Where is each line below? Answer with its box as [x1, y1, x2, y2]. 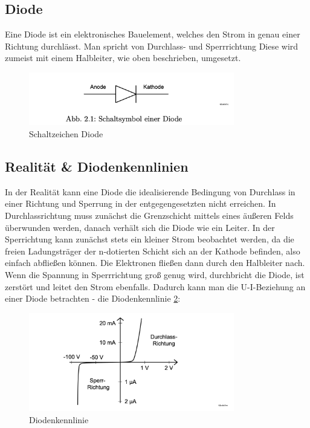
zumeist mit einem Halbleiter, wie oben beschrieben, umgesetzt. [5, 51, 241, 64]
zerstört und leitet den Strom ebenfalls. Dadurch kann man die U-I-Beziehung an [5, 280, 306, 293]
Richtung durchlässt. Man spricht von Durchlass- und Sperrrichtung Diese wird [5, 39, 299, 52]
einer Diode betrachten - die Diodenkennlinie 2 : [5, 292, 181, 305]
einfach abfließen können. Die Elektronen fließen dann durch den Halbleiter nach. [5, 256, 305, 269]
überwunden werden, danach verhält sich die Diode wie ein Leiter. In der [5, 221, 275, 233]
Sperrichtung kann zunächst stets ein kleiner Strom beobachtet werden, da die [5, 233, 294, 245]
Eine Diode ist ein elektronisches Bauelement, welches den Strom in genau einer [5, 28, 300, 41]
